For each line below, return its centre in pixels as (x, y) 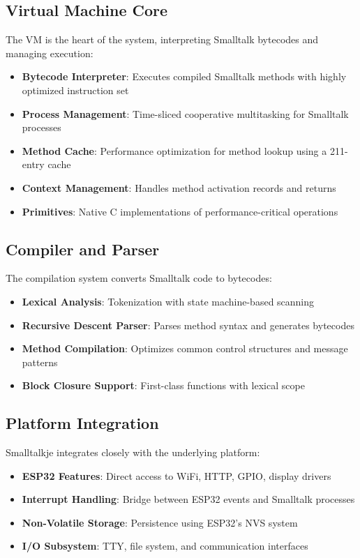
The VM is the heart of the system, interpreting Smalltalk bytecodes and (162, 39)
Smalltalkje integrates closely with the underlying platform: (133, 452)
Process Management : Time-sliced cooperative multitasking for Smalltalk (185, 113)
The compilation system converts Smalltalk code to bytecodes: (139, 278)
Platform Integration (82, 423)
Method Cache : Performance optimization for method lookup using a (174, 150)
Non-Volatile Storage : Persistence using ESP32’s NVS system (160, 522)
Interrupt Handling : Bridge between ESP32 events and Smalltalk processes (188, 499)
